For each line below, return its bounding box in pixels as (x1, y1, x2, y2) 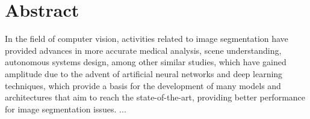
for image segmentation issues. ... (5, 102, 126, 115)
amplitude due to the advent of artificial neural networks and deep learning (5, 67, 283, 80)
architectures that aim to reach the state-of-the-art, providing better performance (5, 91, 306, 103)
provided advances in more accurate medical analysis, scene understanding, (5, 44, 282, 56)
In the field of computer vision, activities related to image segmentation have (5, 32, 288, 45)
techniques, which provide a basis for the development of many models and (5, 79, 281, 91)
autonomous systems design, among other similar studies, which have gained (5, 56, 287, 68)
